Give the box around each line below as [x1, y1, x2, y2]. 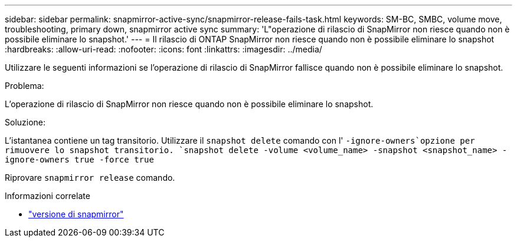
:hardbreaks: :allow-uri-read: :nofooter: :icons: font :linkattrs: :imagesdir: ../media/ [5, 44, 322, 54]
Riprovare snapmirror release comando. [5, 173, 175, 183]
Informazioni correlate [5, 191, 90, 201]
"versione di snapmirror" [28, 209, 124, 219]
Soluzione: [5, 117, 46, 127]
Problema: [5, 81, 44, 91]
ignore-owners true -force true [5, 155, 154, 164]
